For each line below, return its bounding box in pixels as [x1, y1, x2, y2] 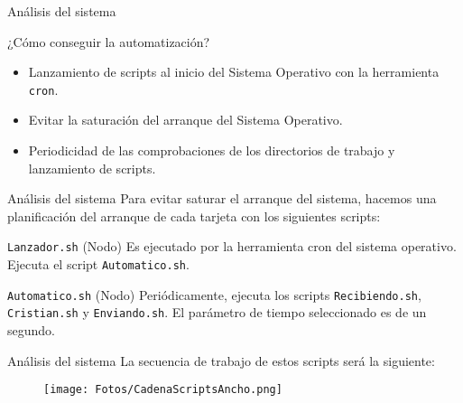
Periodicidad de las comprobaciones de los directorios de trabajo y [28, 141, 395, 160]
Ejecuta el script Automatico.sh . [7, 255, 190, 274]
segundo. [7, 321, 55, 340]
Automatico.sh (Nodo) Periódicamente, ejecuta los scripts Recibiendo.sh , [7, 285, 421, 304]
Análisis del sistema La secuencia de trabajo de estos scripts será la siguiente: [7, 351, 435, 370]
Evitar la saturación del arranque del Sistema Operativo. [28, 110, 343, 129]
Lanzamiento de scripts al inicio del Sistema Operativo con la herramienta [28, 62, 440, 81]
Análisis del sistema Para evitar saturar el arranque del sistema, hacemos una [7, 189, 437, 208]
